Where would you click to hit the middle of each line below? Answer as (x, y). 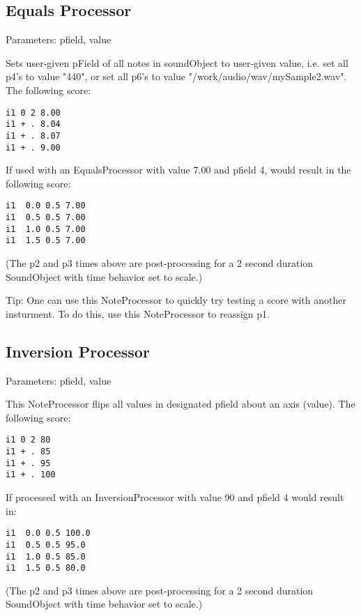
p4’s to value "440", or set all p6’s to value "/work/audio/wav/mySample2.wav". (176, 76)
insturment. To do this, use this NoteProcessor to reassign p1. (138, 313)
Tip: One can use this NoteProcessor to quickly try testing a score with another (176, 300)
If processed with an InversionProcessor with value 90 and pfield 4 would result (175, 497)
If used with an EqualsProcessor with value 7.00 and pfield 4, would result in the (178, 170)
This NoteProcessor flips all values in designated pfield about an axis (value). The (180, 404)
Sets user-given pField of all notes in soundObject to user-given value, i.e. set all (177, 62)
